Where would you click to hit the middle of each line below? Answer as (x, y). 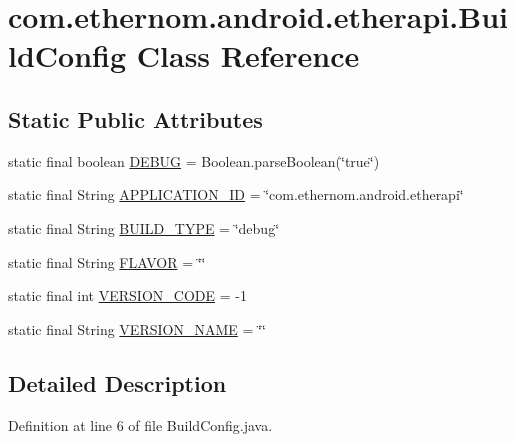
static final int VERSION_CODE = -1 (127, 295)
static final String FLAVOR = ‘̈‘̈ (107, 261)
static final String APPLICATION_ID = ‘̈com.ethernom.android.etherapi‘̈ (236, 194)
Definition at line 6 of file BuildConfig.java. (140, 424)
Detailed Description (117, 382)
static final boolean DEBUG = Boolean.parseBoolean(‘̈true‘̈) (194, 160)
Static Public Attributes (135, 118)
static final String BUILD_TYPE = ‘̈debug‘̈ (144, 227)
